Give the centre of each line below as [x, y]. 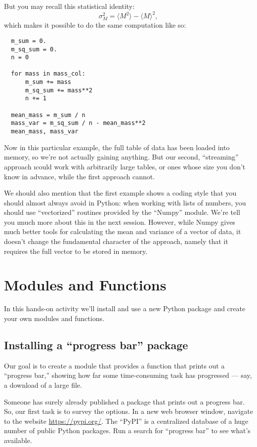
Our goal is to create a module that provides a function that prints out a [114, 365]
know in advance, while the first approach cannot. [80, 176]
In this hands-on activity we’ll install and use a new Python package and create [125, 308]
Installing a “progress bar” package [96, 345]
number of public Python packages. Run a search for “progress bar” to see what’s [127, 430]
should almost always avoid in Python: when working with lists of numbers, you [125, 202]
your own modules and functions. [54, 318]
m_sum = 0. [29, 41]
